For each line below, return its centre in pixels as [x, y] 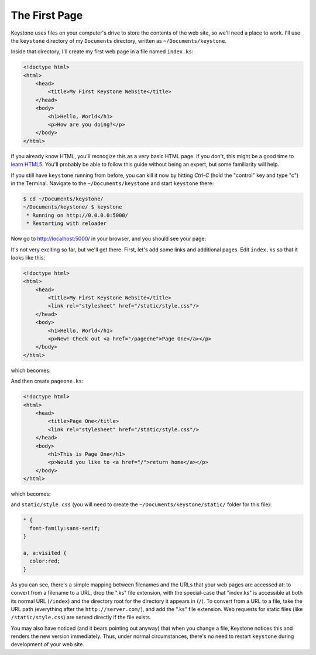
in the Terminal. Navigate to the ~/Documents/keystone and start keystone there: [112, 183]
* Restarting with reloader [67, 224]
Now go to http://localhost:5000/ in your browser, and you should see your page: [109, 239]
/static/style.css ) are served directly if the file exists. [81, 618]
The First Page [47, 15]
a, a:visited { [45, 553]
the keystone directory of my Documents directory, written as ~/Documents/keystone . [118, 40]
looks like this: [28, 257]
